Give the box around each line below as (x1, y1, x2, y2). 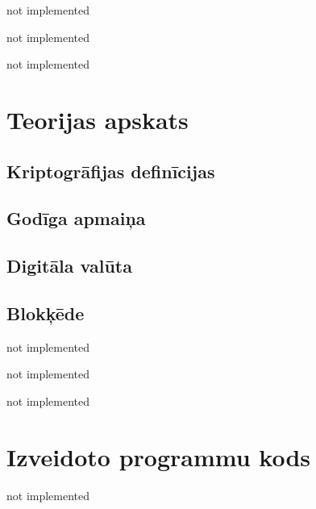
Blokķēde (6, 300, 85, 325)
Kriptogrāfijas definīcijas (6, 158, 215, 183)
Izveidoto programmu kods (6, 440, 310, 473)
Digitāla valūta (6, 253, 132, 278)
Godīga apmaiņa (6, 206, 146, 231)
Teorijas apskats (6, 102, 189, 136)
